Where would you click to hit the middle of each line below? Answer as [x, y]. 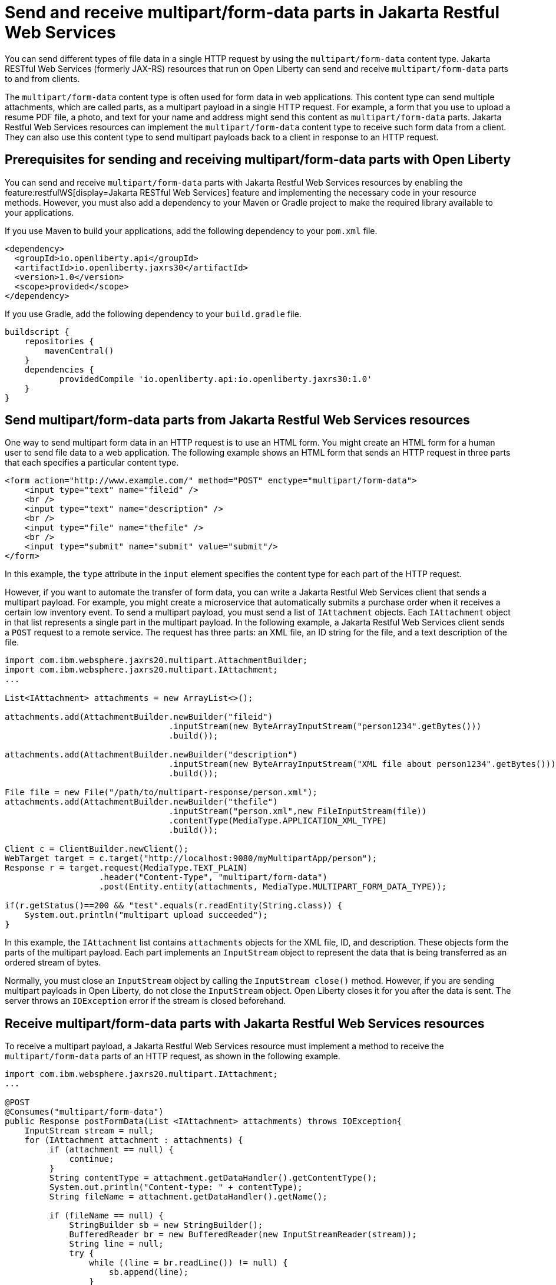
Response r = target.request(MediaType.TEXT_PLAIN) [127, 868]
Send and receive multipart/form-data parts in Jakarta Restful [252, 12]
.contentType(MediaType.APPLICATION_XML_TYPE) [278, 821]
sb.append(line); [149, 1272]
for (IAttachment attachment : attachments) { [134, 1140]
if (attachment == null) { [111, 1150]
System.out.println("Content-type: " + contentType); [176, 1187]
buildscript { [37, 332]
